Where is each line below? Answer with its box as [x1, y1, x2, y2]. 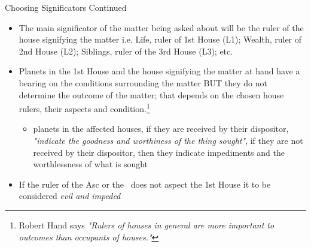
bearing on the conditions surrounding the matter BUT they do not [19, 76, 267, 89]
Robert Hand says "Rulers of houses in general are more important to [19, 218, 275, 231]
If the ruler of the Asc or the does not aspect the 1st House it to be [19, 177, 271, 190]
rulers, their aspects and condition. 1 [19, 101, 150, 115]
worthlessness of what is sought [33, 158, 148, 170]
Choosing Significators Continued [5, 1, 127, 13]
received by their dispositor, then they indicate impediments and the [33, 146, 285, 158]
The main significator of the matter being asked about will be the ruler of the [19, 21, 304, 34]
